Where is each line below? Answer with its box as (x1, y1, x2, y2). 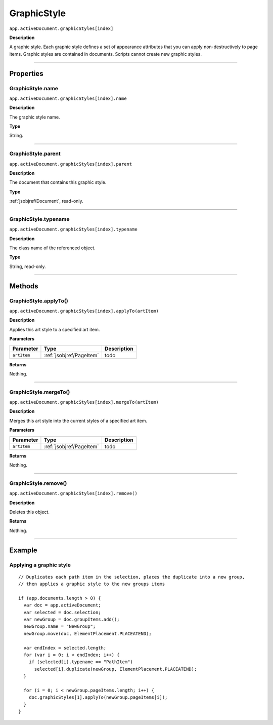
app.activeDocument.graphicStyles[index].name (9, 95, 127, 101)
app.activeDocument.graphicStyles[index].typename (9, 226, 138, 233)
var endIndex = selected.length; (23, 645, 107, 651)
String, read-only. (9, 263, 46, 270)
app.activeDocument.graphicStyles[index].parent (9, 161, 132, 167)
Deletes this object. (9, 509, 50, 515)
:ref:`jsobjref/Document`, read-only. (9, 198, 83, 204)
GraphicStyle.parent (9, 150, 61, 157)
